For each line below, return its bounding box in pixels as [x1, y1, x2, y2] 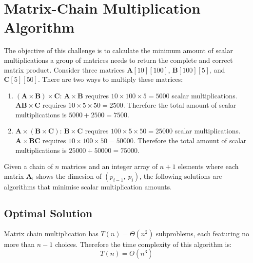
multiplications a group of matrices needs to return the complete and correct [4, 55, 233, 65]
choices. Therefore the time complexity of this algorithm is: [55, 239, 232, 249]
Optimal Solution [4, 205, 93, 220]
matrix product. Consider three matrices [4, 64, 125, 75]
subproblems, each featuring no [156, 228, 249, 238]
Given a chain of [4, 161, 53, 171]
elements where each [178, 161, 239, 171]
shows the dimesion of [36, 170, 102, 181]
